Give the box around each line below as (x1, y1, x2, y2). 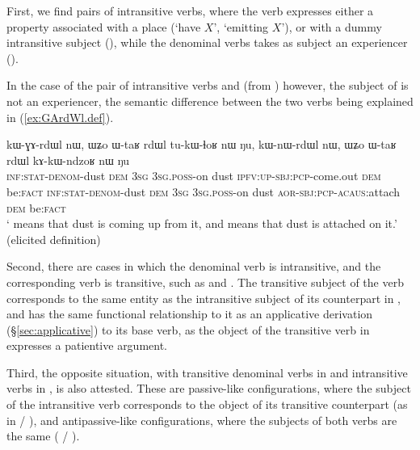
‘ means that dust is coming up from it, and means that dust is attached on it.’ (6, 215, 397, 232)
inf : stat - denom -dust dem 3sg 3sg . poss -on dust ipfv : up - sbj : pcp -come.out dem (6, 167, 381, 184)
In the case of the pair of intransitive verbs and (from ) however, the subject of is (6, 77, 409, 94)
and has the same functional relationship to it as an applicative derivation (6, 305, 373, 322)
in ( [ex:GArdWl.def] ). (6, 108, 114, 125)
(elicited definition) (6, 230, 101, 247)
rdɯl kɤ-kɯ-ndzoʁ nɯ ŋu (6, 151, 130, 168)
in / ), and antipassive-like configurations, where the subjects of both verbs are (6, 411, 397, 428)
